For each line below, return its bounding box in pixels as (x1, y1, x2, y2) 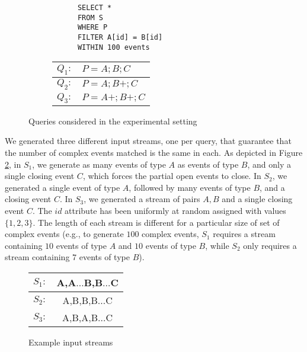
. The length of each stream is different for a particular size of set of (33, 216, 280, 228)
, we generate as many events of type (32, 158, 166, 170)
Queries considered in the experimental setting (28, 114, 197, 127)
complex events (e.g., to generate (5, 228, 124, 240)
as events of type (177, 158, 239, 170)
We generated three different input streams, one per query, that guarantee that (5, 135, 292, 147)
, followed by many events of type (129, 181, 251, 193)
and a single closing (222, 193, 293, 205)
